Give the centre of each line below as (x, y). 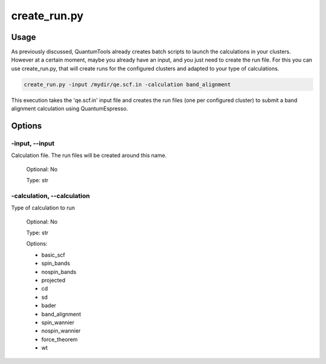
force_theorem (59, 339)
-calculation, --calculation (50, 196)
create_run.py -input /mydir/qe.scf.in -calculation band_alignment (127, 84)
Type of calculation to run (43, 208)
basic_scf (53, 255)
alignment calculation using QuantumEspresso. (70, 109)
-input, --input (33, 143)
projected (53, 280)
